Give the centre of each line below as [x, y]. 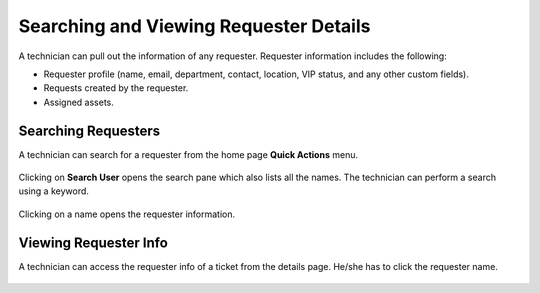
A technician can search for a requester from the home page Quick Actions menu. [188, 154]
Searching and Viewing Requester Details [194, 26]
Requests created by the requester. [116, 88]
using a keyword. [54, 191]
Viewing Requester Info [93, 242]
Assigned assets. [79, 102]
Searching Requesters [89, 130]
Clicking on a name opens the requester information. [126, 214]
